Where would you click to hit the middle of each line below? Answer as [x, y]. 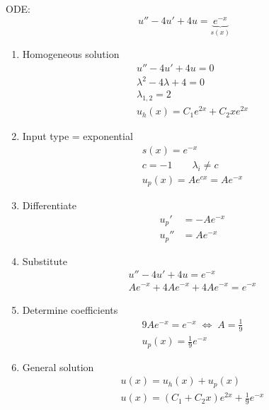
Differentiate [49, 205]
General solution [58, 367]
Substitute [45, 260]
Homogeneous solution [71, 54]
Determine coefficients [70, 309]
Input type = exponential [78, 136]
